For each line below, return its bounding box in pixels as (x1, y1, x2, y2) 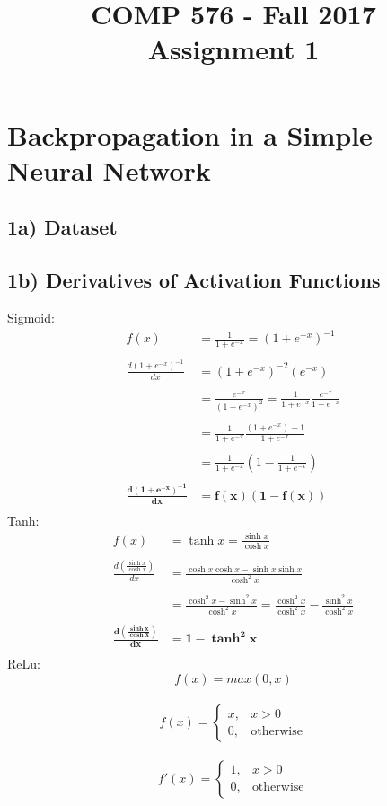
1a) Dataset (7, 213, 118, 241)
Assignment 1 (147, 31, 320, 67)
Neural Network (7, 151, 211, 188)
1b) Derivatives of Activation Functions (7, 266, 381, 294)
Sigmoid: (7, 307, 55, 326)
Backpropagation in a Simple (7, 116, 373, 153)
